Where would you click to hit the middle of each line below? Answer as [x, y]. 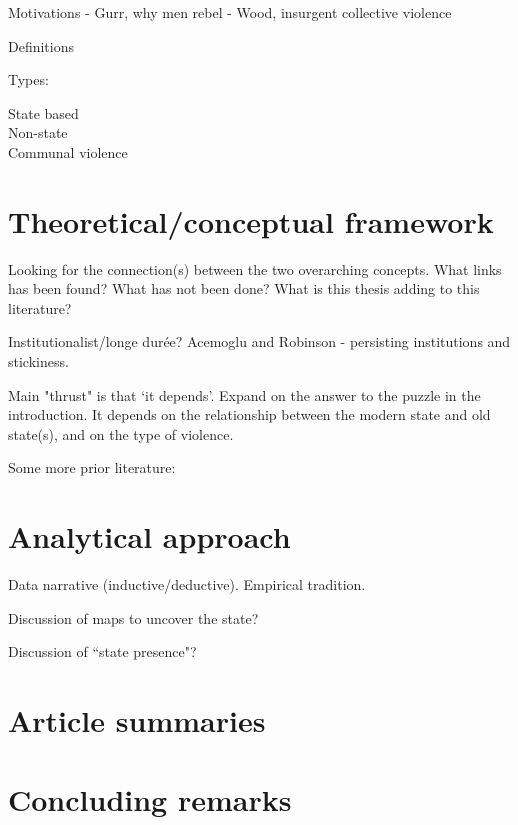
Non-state [38, 132]
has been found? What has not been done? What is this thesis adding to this [244, 288]
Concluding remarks [150, 798]
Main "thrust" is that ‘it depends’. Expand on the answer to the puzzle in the [244, 394]
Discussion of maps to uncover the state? [133, 617]
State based [43, 112]
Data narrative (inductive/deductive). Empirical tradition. [187, 584]
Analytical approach [149, 536]
